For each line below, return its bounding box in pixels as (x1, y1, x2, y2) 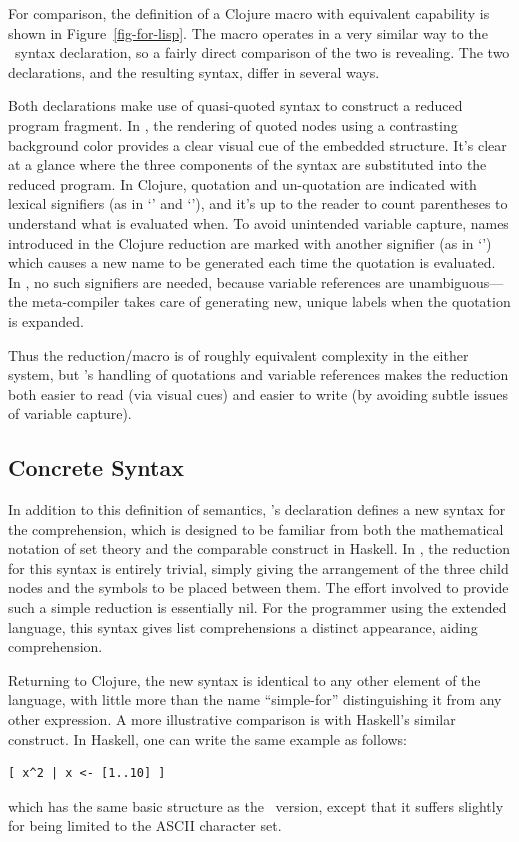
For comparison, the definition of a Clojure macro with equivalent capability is (8, 3, 490, 23)
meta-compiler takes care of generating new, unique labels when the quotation (32, 291, 511, 312)
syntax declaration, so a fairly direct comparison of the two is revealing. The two (14, 42, 510, 63)
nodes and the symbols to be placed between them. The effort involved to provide (8, 577, 509, 598)
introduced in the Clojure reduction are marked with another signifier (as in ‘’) (8, 232, 492, 253)
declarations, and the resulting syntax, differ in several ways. (8, 61, 380, 82)
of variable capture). (8, 403, 132, 424)
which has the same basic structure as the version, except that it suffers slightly (8, 795, 504, 816)
